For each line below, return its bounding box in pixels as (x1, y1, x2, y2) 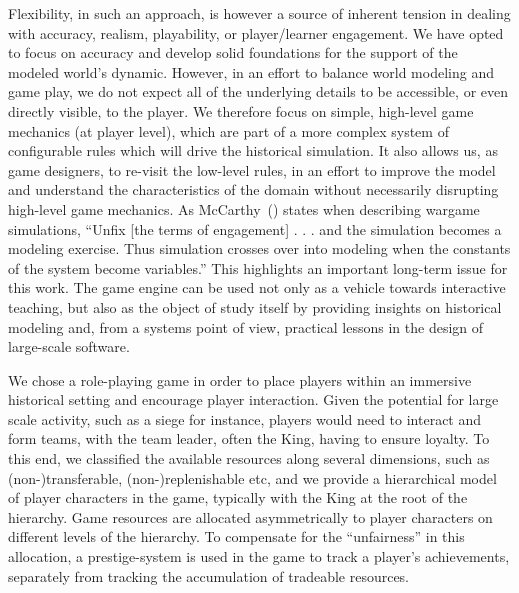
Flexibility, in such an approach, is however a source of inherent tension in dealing (8, 3, 511, 23)
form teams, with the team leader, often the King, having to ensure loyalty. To (8, 428, 490, 449)
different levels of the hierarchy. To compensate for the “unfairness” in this (8, 526, 465, 547)
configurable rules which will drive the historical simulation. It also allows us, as (8, 140, 498, 161)
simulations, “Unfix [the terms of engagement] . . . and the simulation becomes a (8, 218, 502, 239)
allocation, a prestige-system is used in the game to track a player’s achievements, (8, 546, 510, 567)
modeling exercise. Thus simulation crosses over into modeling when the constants (8, 238, 511, 259)
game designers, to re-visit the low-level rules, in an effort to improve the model (8, 159, 496, 180)
